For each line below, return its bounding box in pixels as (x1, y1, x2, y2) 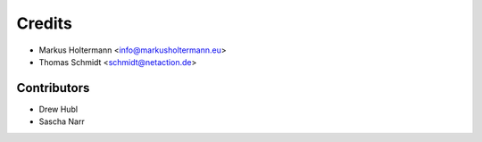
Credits (16, 13, 73, 33)
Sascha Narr (38, 116, 85, 127)
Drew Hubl (38, 104, 79, 114)
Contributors (16, 80, 90, 96)
